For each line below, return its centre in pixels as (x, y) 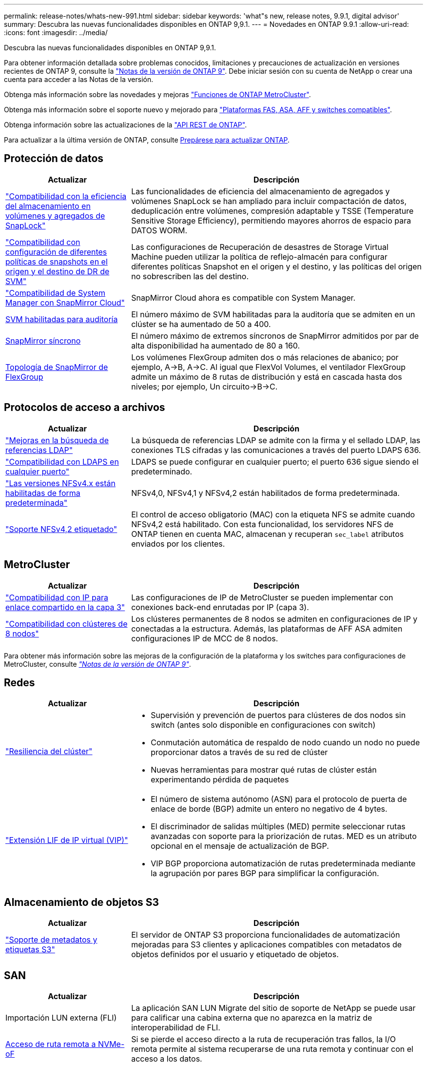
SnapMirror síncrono (43, 340)
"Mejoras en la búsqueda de (57, 440)
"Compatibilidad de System (56, 293)
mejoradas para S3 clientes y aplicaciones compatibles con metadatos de (267, 945)
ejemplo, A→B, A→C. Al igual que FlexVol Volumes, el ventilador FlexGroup (268, 367)
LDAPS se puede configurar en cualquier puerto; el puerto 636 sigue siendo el (275, 461)
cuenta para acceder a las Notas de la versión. (79, 79)
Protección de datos (54, 159)
